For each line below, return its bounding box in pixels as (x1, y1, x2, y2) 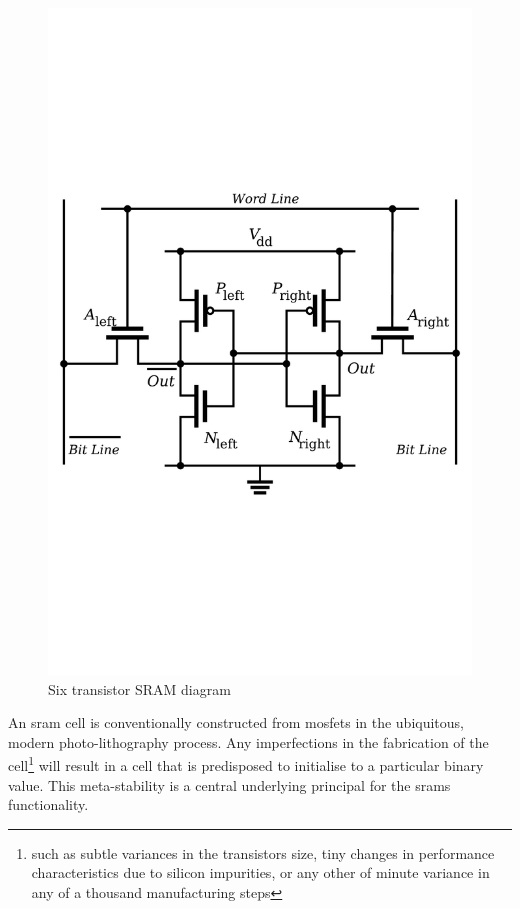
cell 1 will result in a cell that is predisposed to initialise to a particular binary (8, 752, 484, 775)
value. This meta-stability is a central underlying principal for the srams (8, 774, 451, 795)
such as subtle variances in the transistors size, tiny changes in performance (31, 842, 495, 863)
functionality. (8, 794, 89, 815)
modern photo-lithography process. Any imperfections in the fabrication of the (8, 731, 489, 752)
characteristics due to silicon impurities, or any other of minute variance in (31, 862, 490, 883)
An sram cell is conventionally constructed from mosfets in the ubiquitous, (8, 712, 464, 733)
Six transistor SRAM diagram (48, 678, 231, 699)
